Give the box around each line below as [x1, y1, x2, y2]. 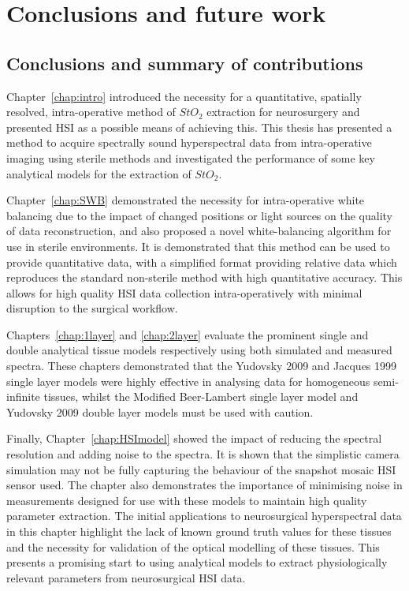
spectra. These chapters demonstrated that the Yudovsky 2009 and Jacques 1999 [6, 357, 397, 374]
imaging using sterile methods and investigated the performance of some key [6, 149, 375, 166]
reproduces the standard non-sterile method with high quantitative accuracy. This [6, 269, 403, 286]
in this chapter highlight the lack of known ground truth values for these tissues [6, 523, 392, 540]
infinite [6, 388, 40, 405]
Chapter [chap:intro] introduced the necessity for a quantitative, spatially [6, 88, 362, 104]
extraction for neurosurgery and [206, 103, 360, 120]
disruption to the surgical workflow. [6, 300, 178, 316]
